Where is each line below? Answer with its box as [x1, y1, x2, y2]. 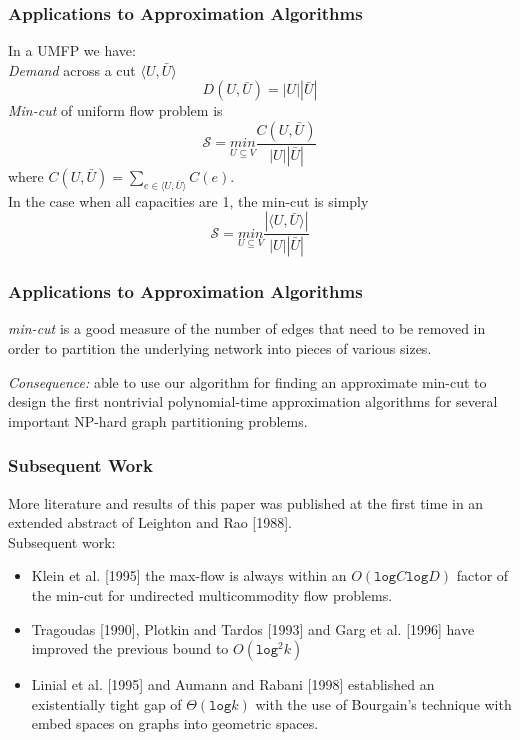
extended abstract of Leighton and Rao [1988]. [8, 512, 293, 533]
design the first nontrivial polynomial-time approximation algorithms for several [8, 391, 498, 412]
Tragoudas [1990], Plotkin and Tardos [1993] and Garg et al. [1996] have [31, 618, 475, 639]
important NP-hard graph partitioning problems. [8, 410, 308, 431]
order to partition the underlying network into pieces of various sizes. [8, 337, 432, 358]
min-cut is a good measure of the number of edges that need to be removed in [8, 318, 486, 339]
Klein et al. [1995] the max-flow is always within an [31, 565, 347, 586]
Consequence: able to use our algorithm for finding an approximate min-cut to [8, 371, 487, 392]
